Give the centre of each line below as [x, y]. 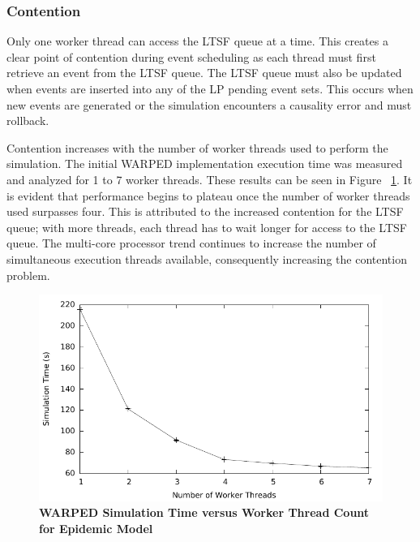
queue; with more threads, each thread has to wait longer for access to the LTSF [207, 227]
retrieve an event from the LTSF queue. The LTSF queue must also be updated [204, 73]
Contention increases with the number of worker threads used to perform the [197, 147]
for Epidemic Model [96, 528]
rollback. [28, 120]
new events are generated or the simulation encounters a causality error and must [209, 104]
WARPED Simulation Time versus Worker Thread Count [204, 512]
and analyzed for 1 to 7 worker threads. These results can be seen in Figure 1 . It [210, 179]
